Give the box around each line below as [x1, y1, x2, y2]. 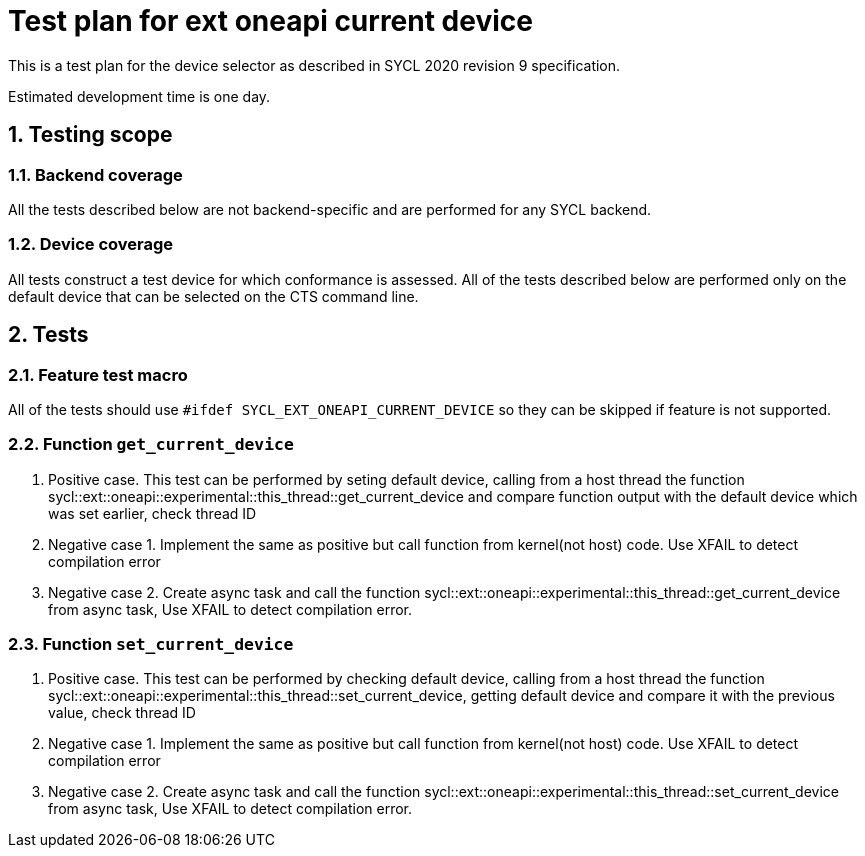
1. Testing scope [8, 122, 173, 148]
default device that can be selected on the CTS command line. [8, 287, 419, 305]
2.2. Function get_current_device [8, 434, 294, 455]
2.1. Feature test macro [8, 364, 188, 385]
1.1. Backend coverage [8, 164, 183, 185]
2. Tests [8, 322, 89, 348]
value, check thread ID [48, 704, 196, 722]
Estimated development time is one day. [8, 87, 271, 105]
